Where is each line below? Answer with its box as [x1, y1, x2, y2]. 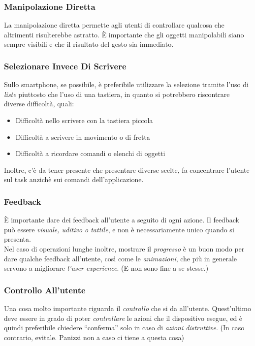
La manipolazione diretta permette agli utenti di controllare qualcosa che [4, 20, 224, 30]
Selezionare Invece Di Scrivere [4, 60, 127, 72]
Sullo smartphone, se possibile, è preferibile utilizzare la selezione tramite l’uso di [4, 79, 249, 90]
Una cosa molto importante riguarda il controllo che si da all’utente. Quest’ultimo [4, 303, 251, 313]
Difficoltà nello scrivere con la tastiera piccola [15, 115, 153, 125]
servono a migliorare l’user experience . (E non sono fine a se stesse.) [4, 263, 209, 273]
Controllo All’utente [4, 283, 86, 296]
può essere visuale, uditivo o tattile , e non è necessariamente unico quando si [4, 224, 234, 234]
